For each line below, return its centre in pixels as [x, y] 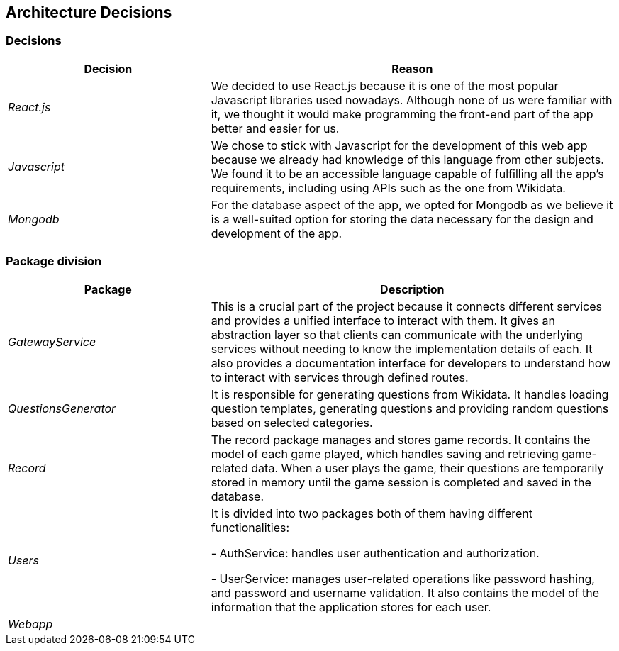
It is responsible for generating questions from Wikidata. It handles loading [410, 394]
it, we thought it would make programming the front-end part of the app [402, 114]
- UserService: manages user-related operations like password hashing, [403, 578]
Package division [54, 261]
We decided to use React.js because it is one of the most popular [385, 85]
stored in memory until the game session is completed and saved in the [401, 482]
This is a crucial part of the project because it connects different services [407, 306]
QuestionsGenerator [62, 408]
